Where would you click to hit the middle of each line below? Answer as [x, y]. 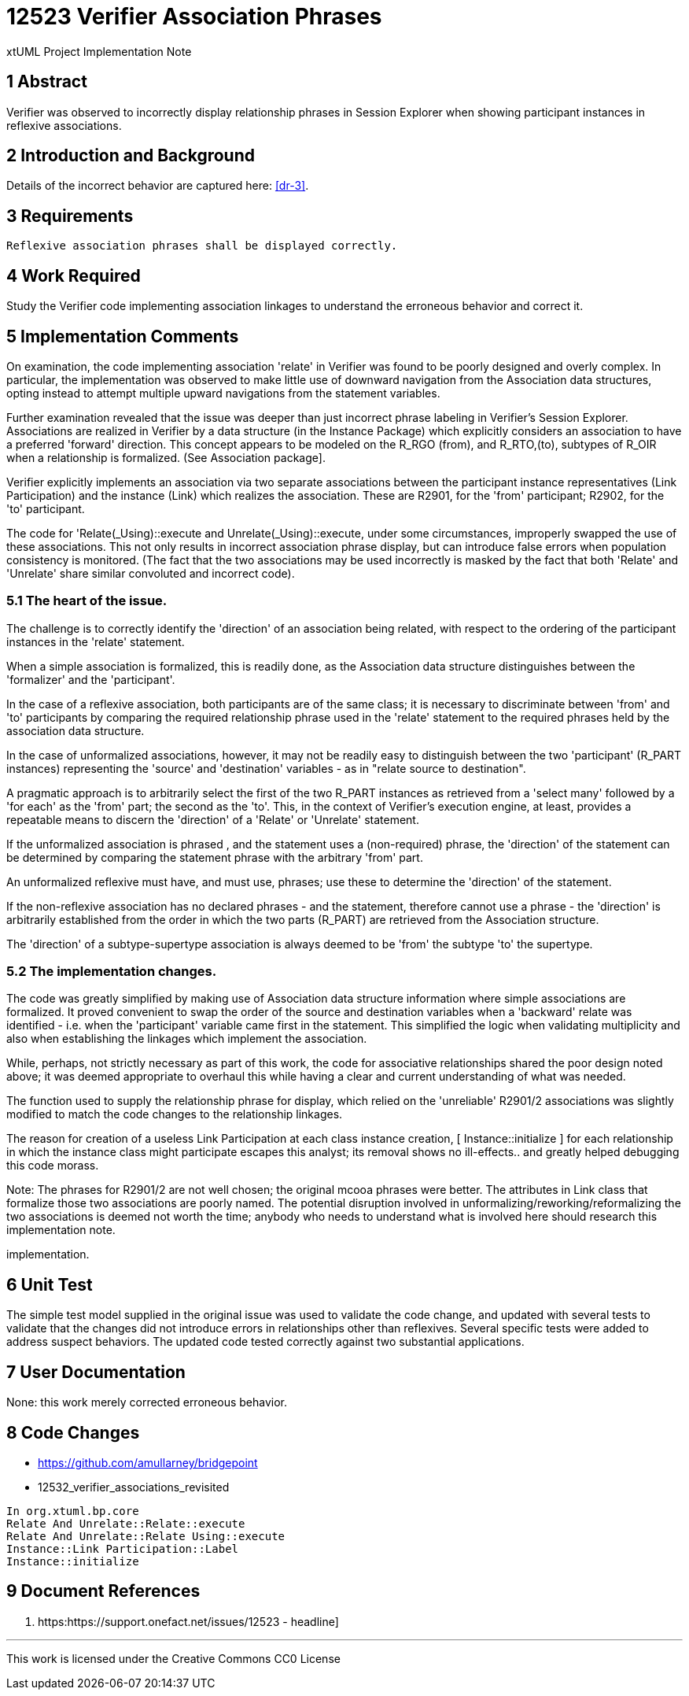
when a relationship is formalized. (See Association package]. [166, 457]
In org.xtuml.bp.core [73, 1511]
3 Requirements [70, 216]
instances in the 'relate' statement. [96, 641]
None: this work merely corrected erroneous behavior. [147, 1402]
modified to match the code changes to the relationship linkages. [175, 1114]
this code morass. [53, 1166]
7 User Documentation [96, 1372]
